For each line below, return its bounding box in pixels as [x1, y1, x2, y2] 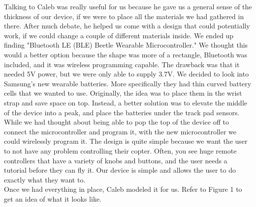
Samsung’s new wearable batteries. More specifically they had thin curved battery [4, 78, 252, 88]
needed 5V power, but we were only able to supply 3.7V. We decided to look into [4, 69, 249, 79]
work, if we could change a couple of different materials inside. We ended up [4, 30, 234, 40]
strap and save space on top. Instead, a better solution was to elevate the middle [4, 97, 247, 107]
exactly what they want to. [4, 174, 86, 184]
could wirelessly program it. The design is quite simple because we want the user [4, 136, 248, 146]
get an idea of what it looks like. [4, 193, 102, 204]
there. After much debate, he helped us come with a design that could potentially [4, 21, 250, 31]
